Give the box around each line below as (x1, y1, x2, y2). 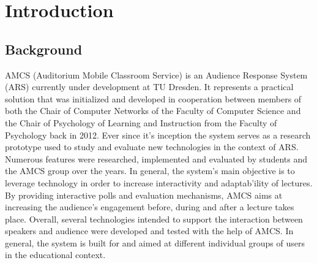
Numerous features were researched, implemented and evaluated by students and (5, 152, 308, 165)
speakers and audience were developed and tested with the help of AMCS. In (5, 224, 294, 237)
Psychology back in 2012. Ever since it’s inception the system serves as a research (5, 128, 311, 141)
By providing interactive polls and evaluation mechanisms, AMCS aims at (5, 188, 283, 201)
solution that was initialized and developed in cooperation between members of (5, 92, 302, 105)
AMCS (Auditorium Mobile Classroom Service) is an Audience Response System (5, 68, 308, 81)
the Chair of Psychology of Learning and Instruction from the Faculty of (5, 116, 277, 129)
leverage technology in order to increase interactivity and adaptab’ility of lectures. (5, 176, 313, 189)
